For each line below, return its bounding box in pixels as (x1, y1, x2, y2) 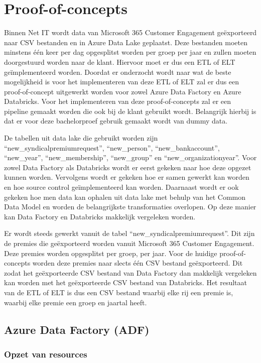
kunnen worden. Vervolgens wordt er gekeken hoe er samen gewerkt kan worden (4, 172, 249, 182)
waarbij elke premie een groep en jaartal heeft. (4, 297, 147, 307)
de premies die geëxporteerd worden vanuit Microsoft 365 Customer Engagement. (4, 238, 254, 248)
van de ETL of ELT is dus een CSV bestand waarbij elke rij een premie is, (4, 287, 233, 297)
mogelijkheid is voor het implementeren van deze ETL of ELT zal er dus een (4, 76, 239, 87)
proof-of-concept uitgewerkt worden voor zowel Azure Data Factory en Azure (4, 86, 241, 96)
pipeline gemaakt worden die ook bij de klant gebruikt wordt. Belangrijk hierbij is (4, 105, 256, 116)
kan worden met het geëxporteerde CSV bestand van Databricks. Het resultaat (4, 277, 247, 288)
